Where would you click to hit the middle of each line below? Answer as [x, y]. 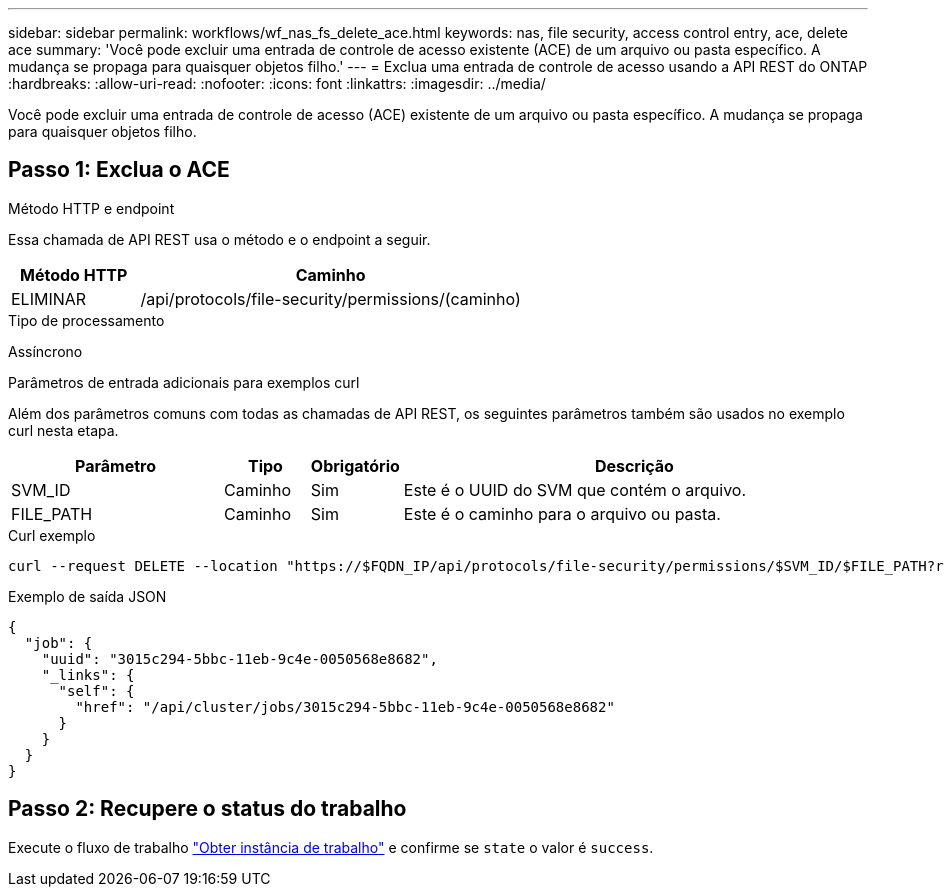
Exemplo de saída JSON [87, 596]
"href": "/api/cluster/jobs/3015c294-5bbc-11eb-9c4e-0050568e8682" [345, 706]
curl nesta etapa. [63, 430]
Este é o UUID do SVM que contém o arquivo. [575, 489]
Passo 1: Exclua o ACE [119, 170]
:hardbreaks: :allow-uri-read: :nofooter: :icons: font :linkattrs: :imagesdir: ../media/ [277, 83]
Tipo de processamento [86, 320]
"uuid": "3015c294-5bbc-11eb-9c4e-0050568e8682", [239, 658]
